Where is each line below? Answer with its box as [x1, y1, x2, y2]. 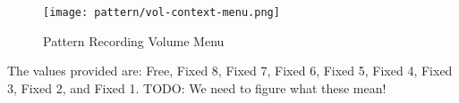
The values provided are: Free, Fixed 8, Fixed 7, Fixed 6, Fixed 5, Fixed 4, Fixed [7, 61, 453, 80]
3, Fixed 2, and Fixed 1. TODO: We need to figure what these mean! [7, 78, 387, 97]
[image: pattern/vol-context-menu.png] [43, 6, 280, 19]
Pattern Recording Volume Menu [43, 31, 225, 50]
